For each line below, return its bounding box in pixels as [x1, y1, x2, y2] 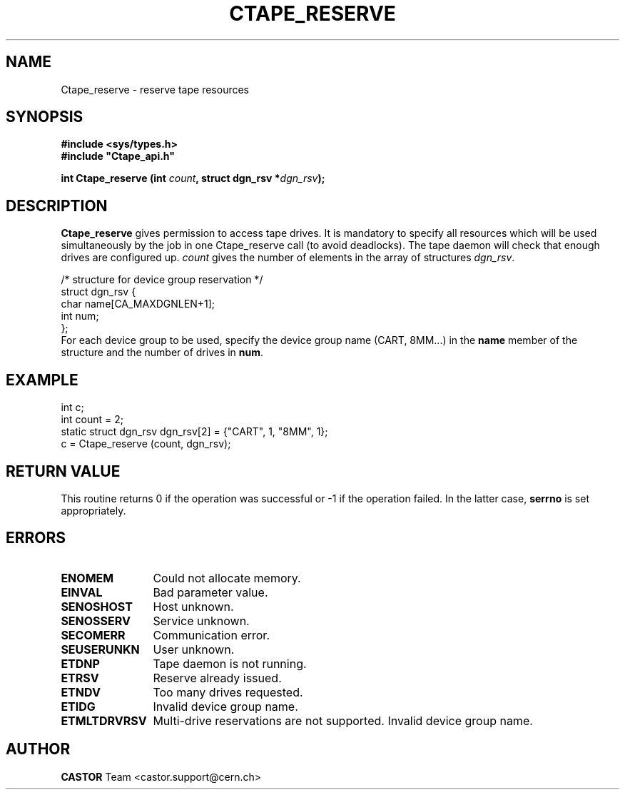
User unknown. [153, 642, 235, 657]
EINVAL [61, 584, 103, 599]
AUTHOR [6, 740, 71, 759]
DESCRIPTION [6, 196, 108, 215]
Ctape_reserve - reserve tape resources [61, 83, 249, 96]
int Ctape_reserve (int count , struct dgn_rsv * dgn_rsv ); [61, 172, 325, 185]
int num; [61, 310, 99, 323]
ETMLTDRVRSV [61, 713, 147, 728]
